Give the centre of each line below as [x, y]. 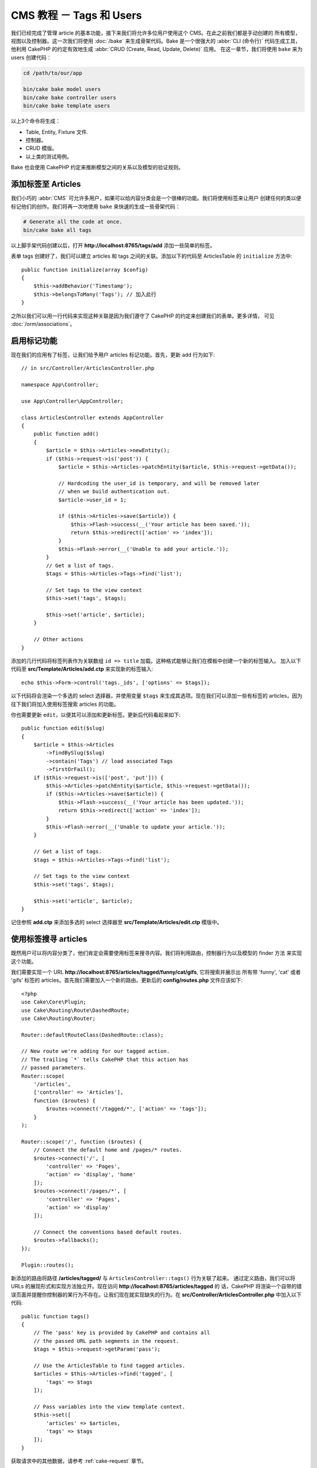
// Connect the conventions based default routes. [108, 1232]
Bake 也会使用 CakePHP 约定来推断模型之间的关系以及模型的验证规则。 [97, 167]
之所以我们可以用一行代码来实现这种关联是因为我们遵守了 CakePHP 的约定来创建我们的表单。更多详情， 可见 [143, 316]
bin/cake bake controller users [70, 97]
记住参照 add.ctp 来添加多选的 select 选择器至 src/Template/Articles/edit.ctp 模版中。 [117, 922]
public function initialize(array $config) [85, 270]
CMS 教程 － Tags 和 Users [76, 15]
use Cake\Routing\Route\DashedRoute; [76, 1010]
